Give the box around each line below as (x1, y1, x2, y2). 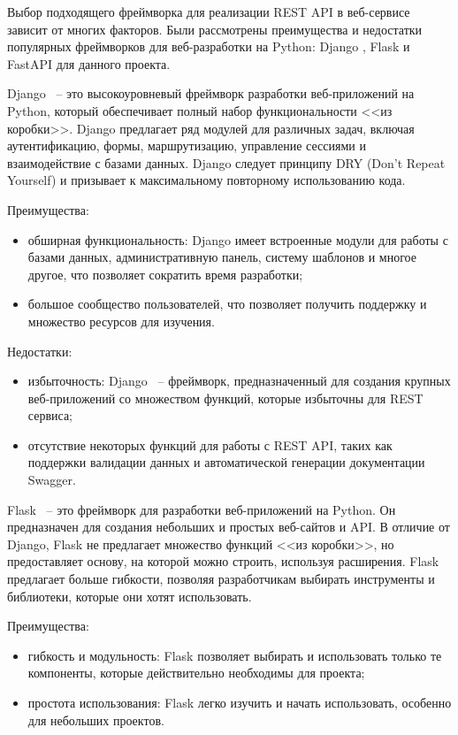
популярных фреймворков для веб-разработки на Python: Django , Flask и (7, 37, 410, 56)
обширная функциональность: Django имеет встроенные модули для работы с (27, 230, 448, 249)
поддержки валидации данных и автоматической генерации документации (27, 453, 425, 471)
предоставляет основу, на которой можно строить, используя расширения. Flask (7, 552, 439, 570)
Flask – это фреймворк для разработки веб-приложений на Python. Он (7, 500, 396, 518)
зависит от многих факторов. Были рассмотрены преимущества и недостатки (7, 19, 423, 38)
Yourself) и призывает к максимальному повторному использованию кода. (7, 171, 406, 189)
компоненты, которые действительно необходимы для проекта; (27, 663, 365, 682)
